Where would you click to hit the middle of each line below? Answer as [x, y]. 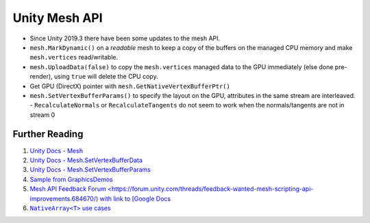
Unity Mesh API [58, 18]
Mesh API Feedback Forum [68, 189]
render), [41, 77]
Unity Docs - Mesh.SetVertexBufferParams [90, 170]
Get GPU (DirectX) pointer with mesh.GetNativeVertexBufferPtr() [130, 86]
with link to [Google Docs [135, 198]
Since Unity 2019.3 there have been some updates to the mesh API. [125, 38]
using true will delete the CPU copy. [106, 77]
